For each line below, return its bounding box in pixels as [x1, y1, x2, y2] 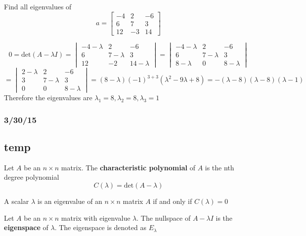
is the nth [205, 162, 234, 172]
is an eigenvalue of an [37, 196, 102, 206]
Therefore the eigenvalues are [4, 92, 92, 103]
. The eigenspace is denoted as [54, 222, 146, 233]
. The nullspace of [136, 212, 191, 223]
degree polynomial [4, 172, 59, 182]
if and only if [153, 196, 192, 206]
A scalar [4, 196, 29, 206]
